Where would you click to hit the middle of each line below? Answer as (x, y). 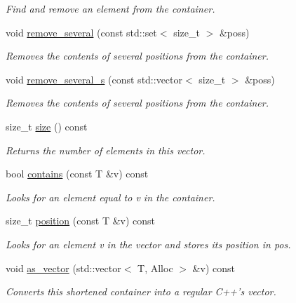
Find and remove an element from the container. (110, 8)
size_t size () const (47, 126)
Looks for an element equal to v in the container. (110, 197)
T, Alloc (155, 268)
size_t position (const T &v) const (81, 221)
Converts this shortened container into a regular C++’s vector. (141, 291)
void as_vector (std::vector (63, 268)
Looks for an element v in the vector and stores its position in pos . (148, 244)
